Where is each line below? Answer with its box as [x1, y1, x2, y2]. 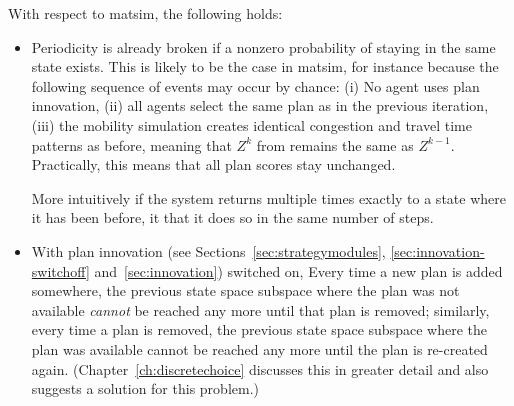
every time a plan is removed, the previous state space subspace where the [31, 319, 487, 340]
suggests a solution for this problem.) [31, 378, 259, 399]
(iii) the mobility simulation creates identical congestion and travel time [31, 114, 472, 135]
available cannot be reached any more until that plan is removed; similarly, [31, 299, 490, 320]
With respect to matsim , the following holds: [8, 3, 283, 23]
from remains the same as [256, 134, 414, 155]
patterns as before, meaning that [31, 134, 232, 155]
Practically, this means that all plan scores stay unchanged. [31, 154, 396, 175]
